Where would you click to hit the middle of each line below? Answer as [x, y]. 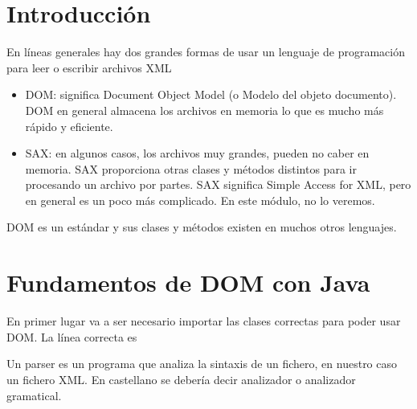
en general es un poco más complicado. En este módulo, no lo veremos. [200, 200]
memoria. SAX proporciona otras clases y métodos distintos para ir [191, 168]
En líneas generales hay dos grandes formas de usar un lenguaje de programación [206, 52]
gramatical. [34, 395]
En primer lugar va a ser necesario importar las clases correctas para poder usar [204, 321]
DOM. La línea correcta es [72, 336]
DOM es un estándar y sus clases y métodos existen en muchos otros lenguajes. [202, 227]
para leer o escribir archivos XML [89, 67]
